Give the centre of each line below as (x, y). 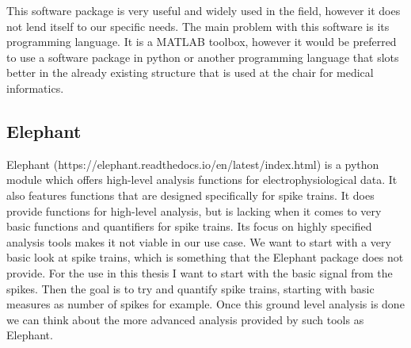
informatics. (35, 88)
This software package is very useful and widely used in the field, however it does (204, 10)
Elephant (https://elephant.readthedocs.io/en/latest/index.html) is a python (193, 164)
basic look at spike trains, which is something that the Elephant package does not (205, 257)
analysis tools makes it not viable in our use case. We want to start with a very (199, 241)
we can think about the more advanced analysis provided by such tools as (185, 319)
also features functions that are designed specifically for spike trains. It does (190, 195)
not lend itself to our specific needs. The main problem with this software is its (198, 26)
